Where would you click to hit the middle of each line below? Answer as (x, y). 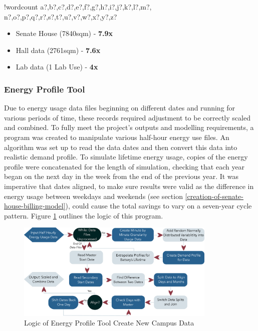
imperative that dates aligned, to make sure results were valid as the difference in (129, 186)
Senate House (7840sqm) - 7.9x (64, 33)
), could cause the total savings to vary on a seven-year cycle (159, 206)
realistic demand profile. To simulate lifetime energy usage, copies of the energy (126, 157)
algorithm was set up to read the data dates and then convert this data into (121, 147)
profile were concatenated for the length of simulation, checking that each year (124, 166)
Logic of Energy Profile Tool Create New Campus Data (109, 323)
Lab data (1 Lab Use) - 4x (57, 67)
